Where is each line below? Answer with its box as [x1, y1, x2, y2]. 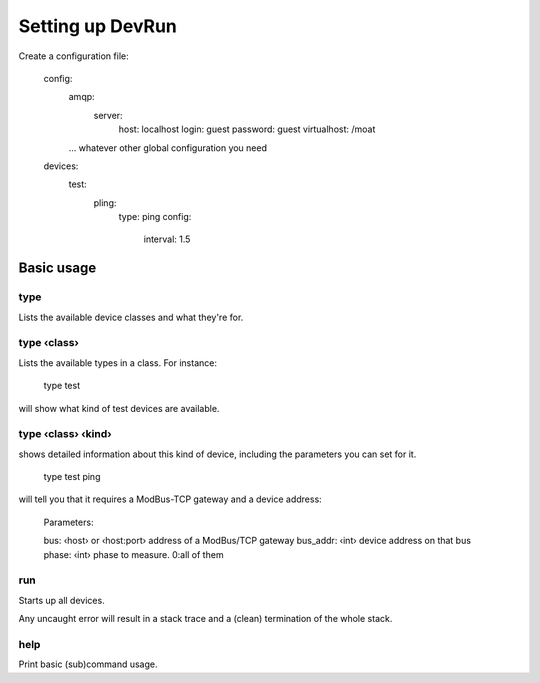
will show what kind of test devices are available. [18, 402, 220, 414]
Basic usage [18, 260, 97, 277]
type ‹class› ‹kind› [18, 427, 112, 441]
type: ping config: [118, 211, 192, 223]
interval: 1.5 [143, 233, 191, 245]
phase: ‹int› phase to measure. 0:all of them [43, 548, 224, 560]
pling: [93, 196, 117, 209]
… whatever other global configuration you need [68, 141, 268, 154]
